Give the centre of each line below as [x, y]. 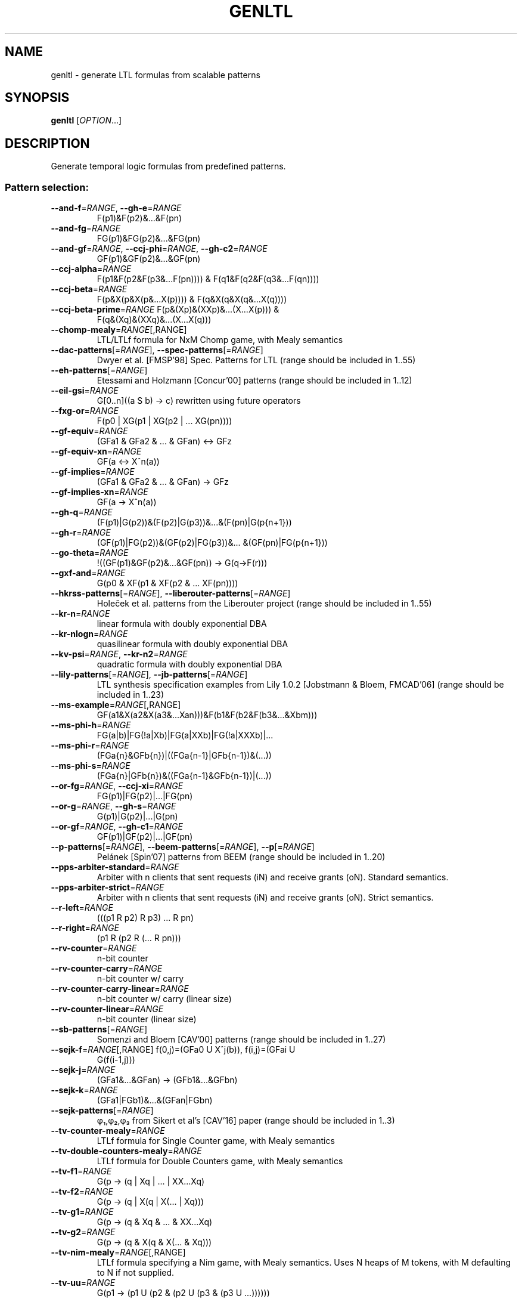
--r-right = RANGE [85, 928]
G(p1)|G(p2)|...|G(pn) [137, 816]
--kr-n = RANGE [80, 614]
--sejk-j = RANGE [83, 1070]
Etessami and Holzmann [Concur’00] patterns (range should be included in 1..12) [254, 381]
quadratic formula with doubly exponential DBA [189, 664]
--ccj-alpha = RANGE [91, 269]
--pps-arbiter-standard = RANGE [115, 867]
